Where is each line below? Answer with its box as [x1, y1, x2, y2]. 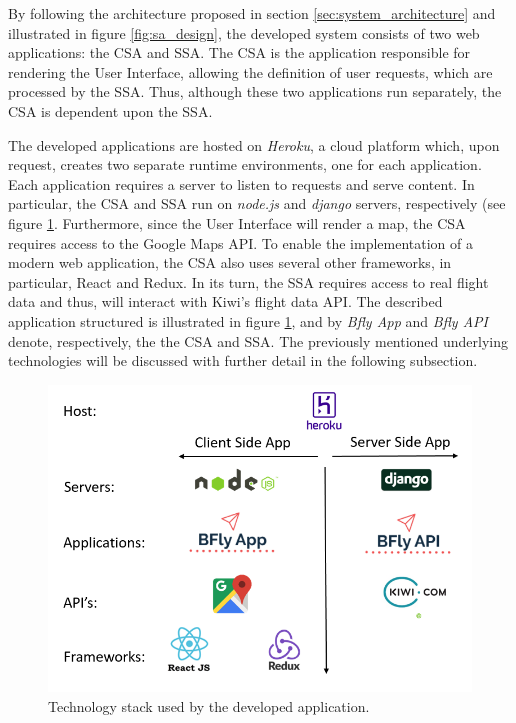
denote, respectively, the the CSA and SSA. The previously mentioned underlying [8, 330, 509, 351]
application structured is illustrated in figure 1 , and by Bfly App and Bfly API [8, 310, 488, 331]
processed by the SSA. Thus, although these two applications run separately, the [8, 81, 502, 102]
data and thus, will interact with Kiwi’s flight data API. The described [8, 291, 443, 312]
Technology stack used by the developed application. [48, 695, 370, 716]
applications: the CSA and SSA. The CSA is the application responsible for [8, 42, 471, 63]
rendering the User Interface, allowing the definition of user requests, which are [8, 61, 493, 82]
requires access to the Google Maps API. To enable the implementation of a [8, 232, 473, 253]
